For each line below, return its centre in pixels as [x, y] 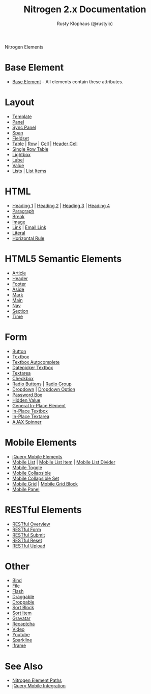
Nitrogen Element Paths [37, 680]
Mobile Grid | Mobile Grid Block [45, 483]
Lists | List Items [29, 171]
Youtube [21, 635]
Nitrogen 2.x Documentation [85, 9]
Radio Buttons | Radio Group [42, 384]
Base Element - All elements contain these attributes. [68, 82]
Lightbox [21, 154]
